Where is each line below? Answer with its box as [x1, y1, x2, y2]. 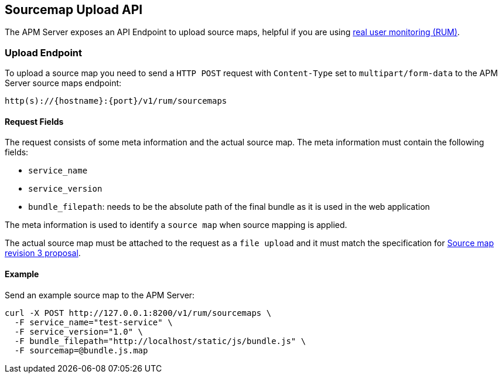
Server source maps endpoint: [5, 78, 122, 88]
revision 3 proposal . [5, 248, 81, 258]
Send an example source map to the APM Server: [5, 290, 195, 300]
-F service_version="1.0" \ [14, 326, 144, 336]
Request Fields [5, 116, 64, 127]
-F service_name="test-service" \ [14, 317, 173, 327]
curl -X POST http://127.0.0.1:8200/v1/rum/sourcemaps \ [5, 308, 272, 318]
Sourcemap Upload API [5, 2, 143, 17]
